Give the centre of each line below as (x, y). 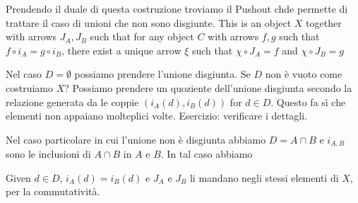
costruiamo (30, 87)
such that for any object (142, 36)
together (324, 22)
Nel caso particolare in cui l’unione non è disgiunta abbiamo (136, 139)
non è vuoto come (304, 74)
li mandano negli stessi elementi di (264, 177)
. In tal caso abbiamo (207, 154)
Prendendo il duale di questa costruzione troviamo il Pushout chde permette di (177, 8)
